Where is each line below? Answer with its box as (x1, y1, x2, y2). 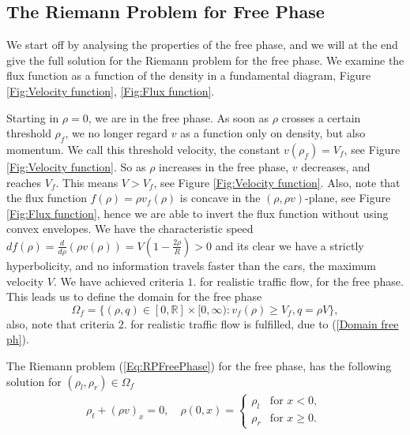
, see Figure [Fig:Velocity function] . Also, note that (153, 174, 401, 190)
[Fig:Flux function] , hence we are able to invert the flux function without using (6, 204, 389, 221)
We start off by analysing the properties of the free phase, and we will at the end (6, 36, 398, 53)
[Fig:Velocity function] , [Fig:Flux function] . (6, 82, 215, 99)
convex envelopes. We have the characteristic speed (6, 220, 254, 237)
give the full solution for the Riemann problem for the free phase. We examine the (6, 51, 404, 68)
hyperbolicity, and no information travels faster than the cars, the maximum (6, 257, 376, 273)
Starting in (6, 109, 59, 126)
